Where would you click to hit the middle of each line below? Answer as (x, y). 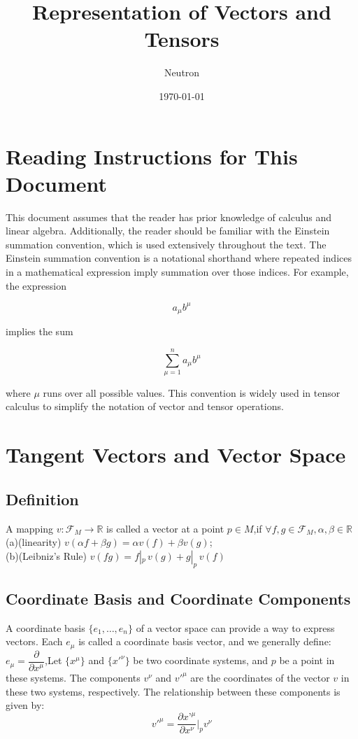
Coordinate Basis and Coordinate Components (178, 598)
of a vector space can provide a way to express (235, 627)
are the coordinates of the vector (260, 677)
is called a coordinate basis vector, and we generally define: (205, 641)
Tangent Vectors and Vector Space (176, 455)
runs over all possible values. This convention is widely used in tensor (192, 392)
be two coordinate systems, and (201, 660)
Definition (42, 499)
